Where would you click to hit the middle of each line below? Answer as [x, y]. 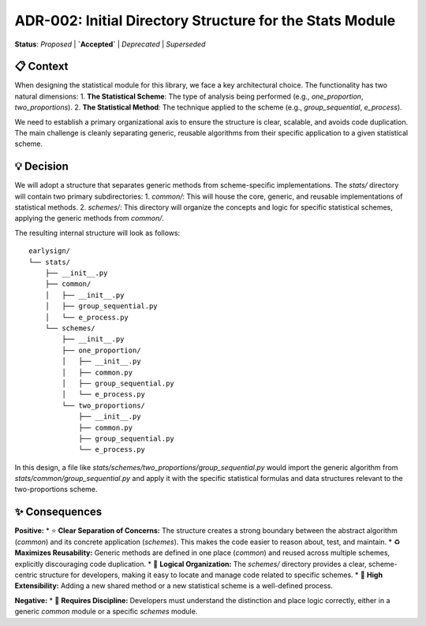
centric [26, 575]
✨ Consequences [58, 512]
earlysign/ [50, 251]
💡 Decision [41, 167]
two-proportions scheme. [56, 490]
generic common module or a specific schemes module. [106, 612]
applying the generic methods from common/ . [90, 218]
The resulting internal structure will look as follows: [97, 233]
